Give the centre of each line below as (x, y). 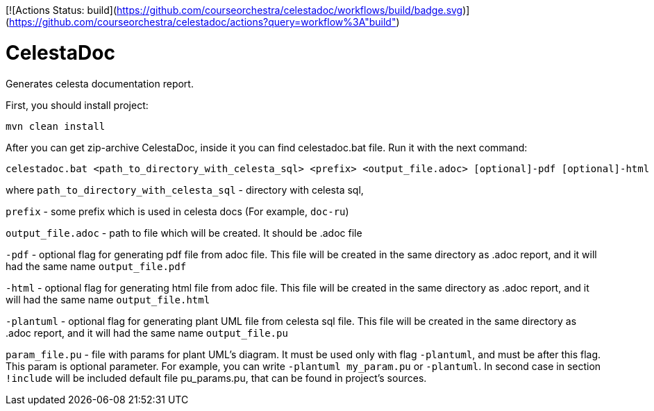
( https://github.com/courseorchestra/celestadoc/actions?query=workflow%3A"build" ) (203, 22)
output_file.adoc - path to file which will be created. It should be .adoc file (184, 233)
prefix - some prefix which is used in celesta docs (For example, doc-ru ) (177, 211)
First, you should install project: (77, 105)
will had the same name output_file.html (108, 299)
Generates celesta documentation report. (100, 83)
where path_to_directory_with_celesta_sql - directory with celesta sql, (185, 190)
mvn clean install (56, 126)
